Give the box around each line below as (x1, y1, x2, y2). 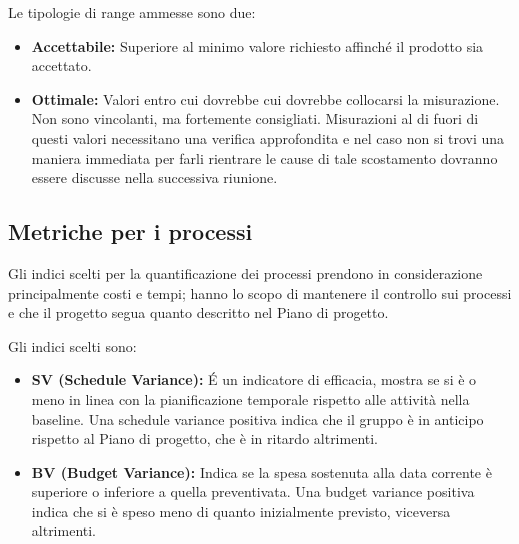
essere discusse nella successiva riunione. (31, 167, 278, 188)
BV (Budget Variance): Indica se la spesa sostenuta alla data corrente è (31, 461, 492, 482)
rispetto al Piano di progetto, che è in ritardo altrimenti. (31, 428, 379, 449)
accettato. (31, 55, 92, 76)
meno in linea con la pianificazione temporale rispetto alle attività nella (31, 388, 470, 409)
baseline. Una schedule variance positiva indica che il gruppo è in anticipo (31, 408, 484, 429)
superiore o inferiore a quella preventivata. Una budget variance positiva (31, 481, 475, 502)
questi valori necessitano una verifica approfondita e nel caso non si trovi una (31, 127, 505, 148)
